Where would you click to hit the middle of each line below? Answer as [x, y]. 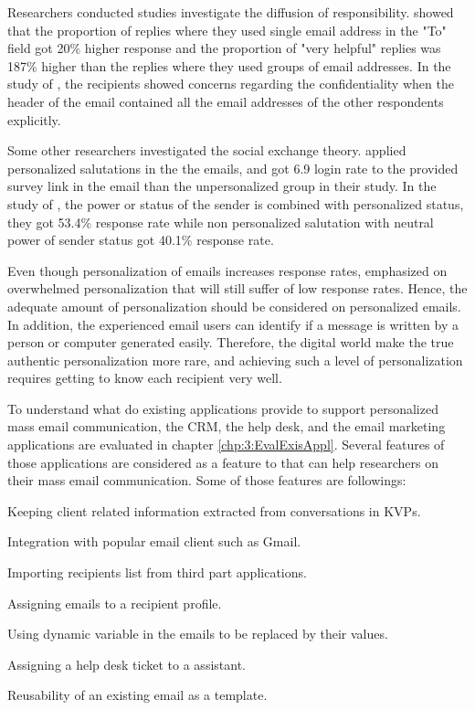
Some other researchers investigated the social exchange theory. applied [207, 150]
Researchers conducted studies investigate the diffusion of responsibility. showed [231, 12]
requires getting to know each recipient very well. [145, 378]
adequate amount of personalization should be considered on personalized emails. [234, 306]
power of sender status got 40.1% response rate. [141, 240]
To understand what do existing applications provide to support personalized [223, 408]
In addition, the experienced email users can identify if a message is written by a [233, 324]
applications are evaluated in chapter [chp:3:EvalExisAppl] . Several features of [226, 445]
